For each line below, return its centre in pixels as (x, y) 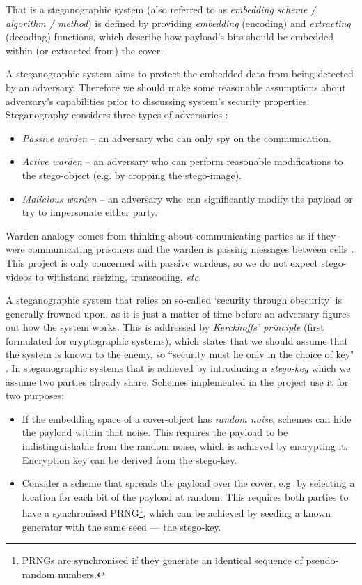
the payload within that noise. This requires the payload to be (155, 432)
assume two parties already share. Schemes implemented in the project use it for (177, 381)
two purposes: (35, 395)
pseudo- (322, 560)
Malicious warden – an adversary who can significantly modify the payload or (187, 198)
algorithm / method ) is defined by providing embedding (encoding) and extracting (178, 23)
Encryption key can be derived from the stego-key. (129, 459)
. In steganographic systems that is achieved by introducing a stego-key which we (178, 368)
